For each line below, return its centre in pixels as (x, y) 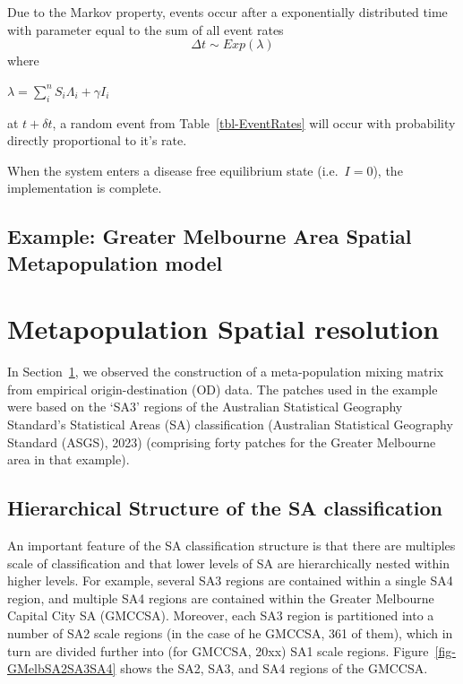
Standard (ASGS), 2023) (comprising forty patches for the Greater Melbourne (222, 442)
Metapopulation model (115, 262)
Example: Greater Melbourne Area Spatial (210, 236)
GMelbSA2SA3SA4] (62, 668)
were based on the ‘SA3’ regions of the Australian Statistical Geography (205, 407)
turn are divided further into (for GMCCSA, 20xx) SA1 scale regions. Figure (218, 650)
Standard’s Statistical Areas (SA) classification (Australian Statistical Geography (230, 424)
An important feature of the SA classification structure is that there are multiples (231, 545)
